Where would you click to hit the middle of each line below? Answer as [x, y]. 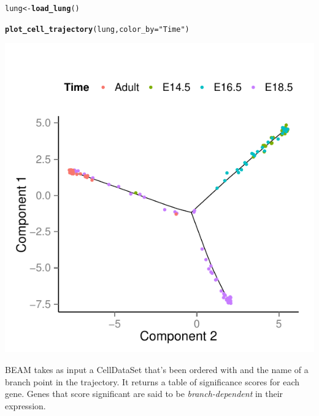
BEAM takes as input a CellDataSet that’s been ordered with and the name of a [157, 369]
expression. [25, 405]
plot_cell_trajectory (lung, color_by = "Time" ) [97, 29]
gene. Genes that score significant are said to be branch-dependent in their [144, 394]
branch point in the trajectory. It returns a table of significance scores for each [152, 381]
